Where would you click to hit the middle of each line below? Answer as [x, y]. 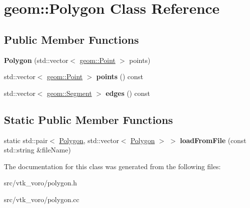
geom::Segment [69, 93]
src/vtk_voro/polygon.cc [42, 199]
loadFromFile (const [213, 140]
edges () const [128, 93]
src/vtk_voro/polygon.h [41, 183]
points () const [120, 76]
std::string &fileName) [37, 150]
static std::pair [26, 140]
